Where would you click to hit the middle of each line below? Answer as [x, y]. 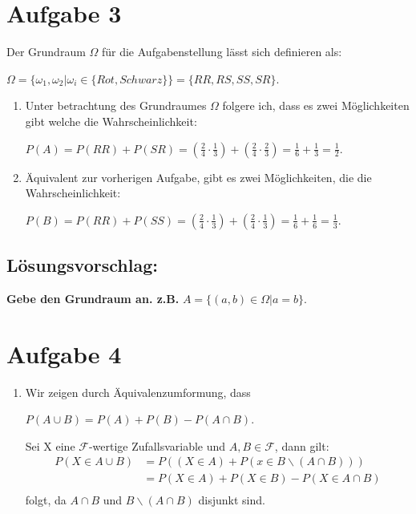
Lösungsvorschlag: [82, 265]
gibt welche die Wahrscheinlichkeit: [111, 121]
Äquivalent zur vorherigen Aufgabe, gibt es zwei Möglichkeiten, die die [198, 177]
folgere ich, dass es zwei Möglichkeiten [316, 105]
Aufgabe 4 [64, 353]
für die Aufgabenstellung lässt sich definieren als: [222, 52]
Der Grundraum [46, 52]
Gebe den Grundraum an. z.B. [93, 298]
